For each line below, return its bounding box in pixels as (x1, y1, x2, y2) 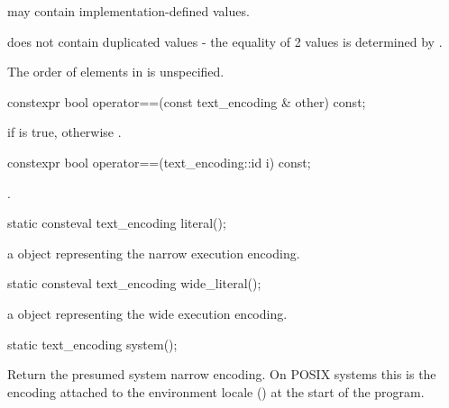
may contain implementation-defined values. (7, 2, 250, 20)
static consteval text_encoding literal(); (7, 213, 226, 232)
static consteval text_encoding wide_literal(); (7, 274, 261, 293)
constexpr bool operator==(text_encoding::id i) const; (7, 152, 311, 171)
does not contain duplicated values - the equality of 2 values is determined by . (7, 32, 443, 50)
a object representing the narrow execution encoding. (7, 243, 300, 262)
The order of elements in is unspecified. (7, 62, 224, 81)
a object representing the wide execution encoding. (7, 304, 288, 322)
